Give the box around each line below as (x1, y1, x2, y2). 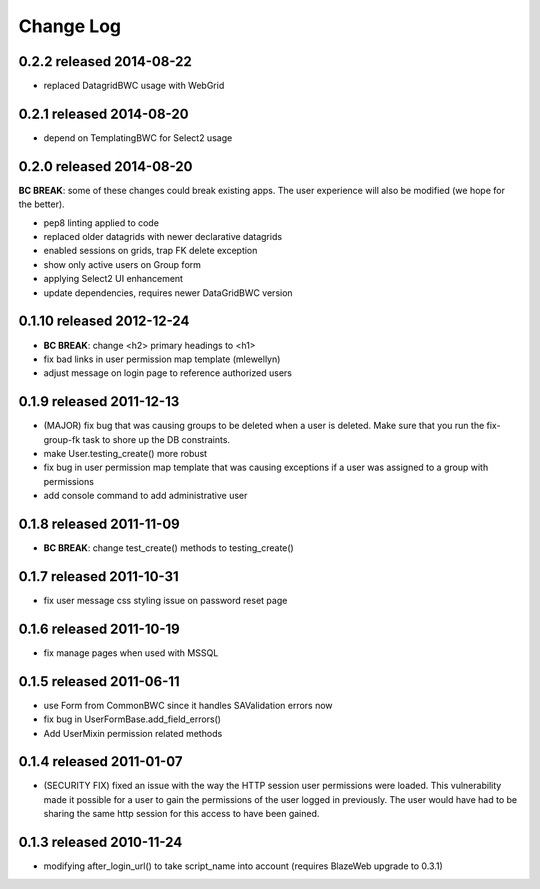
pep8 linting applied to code (43, 216, 160, 229)
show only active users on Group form (43, 258, 202, 270)
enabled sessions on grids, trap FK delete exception (43, 245, 258, 257)
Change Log (18, 15, 122, 37)
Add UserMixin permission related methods (43, 727, 223, 739)
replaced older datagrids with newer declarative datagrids (43, 231, 283, 243)
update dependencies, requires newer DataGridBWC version (43, 286, 294, 299)
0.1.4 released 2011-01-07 (18, 753, 183, 770)
